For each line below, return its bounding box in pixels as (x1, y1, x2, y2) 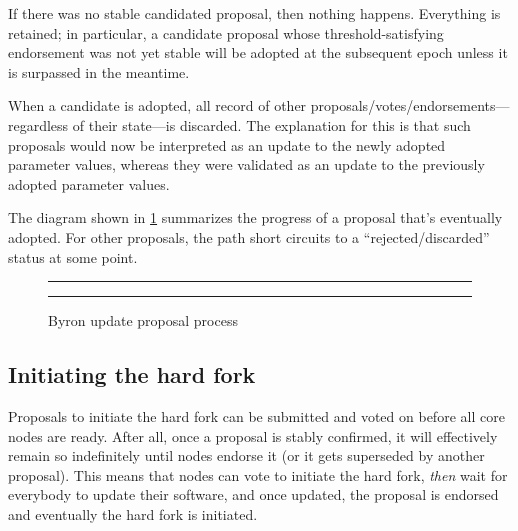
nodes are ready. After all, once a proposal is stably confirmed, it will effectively (8, 425, 498, 446)
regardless (8, 114, 69, 135)
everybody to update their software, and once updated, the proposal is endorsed (8, 484, 499, 505)
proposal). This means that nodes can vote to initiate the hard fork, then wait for (8, 464, 508, 485)
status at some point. (8, 246, 138, 267)
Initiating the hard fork (8, 359, 256, 390)
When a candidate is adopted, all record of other (8, 95, 307, 116)
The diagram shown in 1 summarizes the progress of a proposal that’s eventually (8, 207, 503, 228)
